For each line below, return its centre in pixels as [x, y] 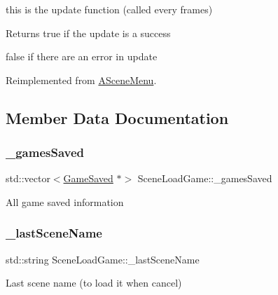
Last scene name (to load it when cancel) [94, 283]
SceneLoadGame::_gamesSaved [205, 178]
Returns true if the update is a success [88, 33]
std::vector [28, 178]
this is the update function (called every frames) [109, 9]
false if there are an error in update [82, 56]
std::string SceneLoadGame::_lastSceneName [103, 259]
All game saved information [65, 201]
